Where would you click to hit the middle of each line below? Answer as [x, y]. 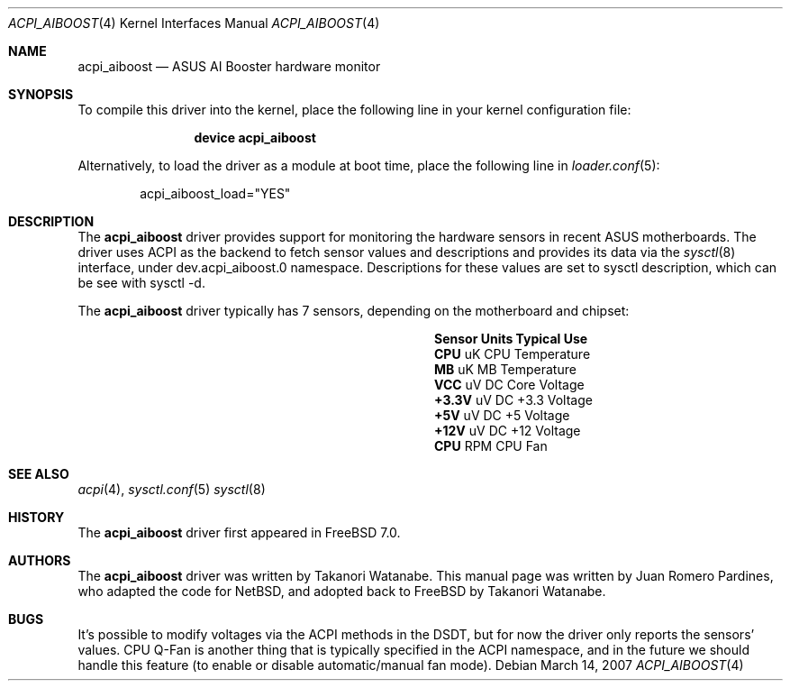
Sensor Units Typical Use [511, 339]
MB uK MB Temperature [505, 369]
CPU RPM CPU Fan [491, 446]
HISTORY [36, 517]
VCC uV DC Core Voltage [509, 385]
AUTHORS [40, 560]
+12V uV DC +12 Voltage [508, 431]
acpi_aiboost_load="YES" [215, 193]
